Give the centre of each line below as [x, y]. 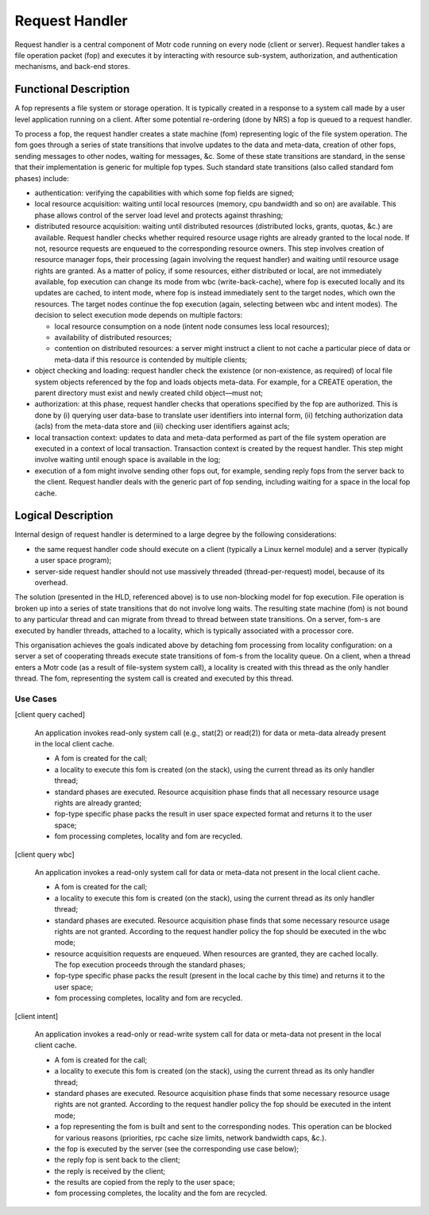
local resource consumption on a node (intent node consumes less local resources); [192, 326]
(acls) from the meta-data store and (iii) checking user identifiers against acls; [162, 426]
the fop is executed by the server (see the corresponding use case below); [177, 1148]
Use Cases [36, 699]
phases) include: [42, 178]
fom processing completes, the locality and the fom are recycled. [161, 1193]
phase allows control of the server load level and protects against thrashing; [159, 215]
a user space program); [73, 561]
